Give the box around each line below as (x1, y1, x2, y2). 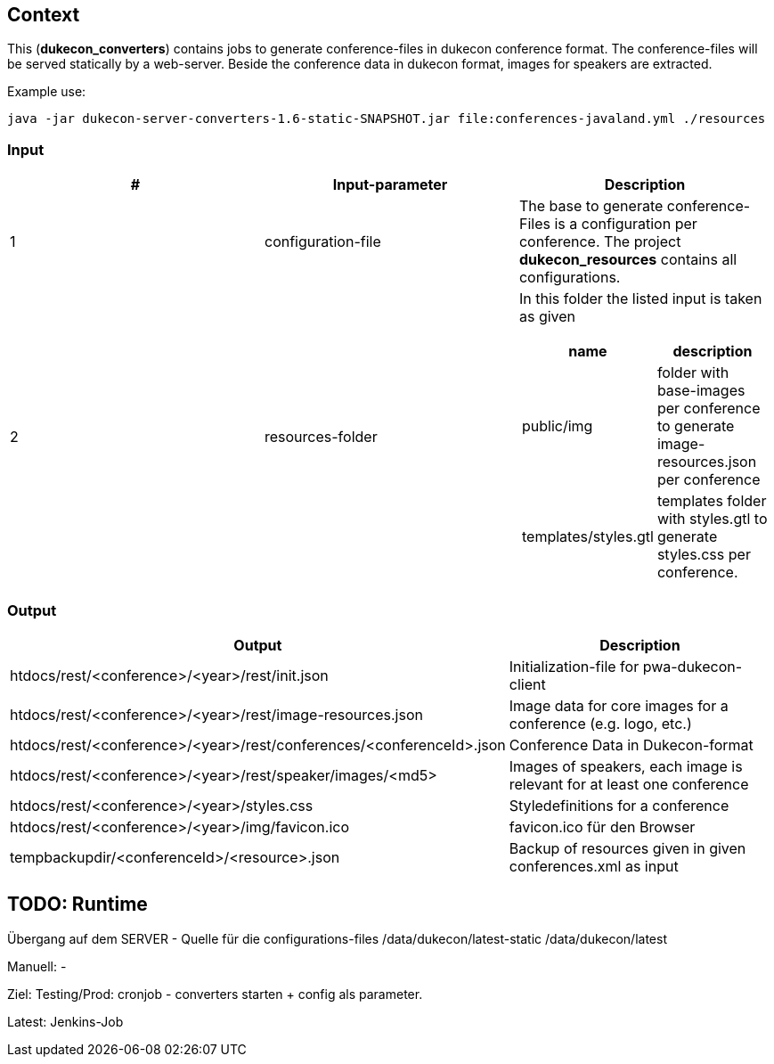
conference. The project (518, 233, 681, 251)
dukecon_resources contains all (518, 250, 737, 269)
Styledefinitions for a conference (509, 796, 729, 814)
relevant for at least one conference (509, 774, 749, 793)
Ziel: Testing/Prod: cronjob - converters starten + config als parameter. (7, 986, 423, 1002)
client (509, 675, 546, 693)
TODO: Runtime (7, 893, 148, 916)
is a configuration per (554, 215, 697, 233)
